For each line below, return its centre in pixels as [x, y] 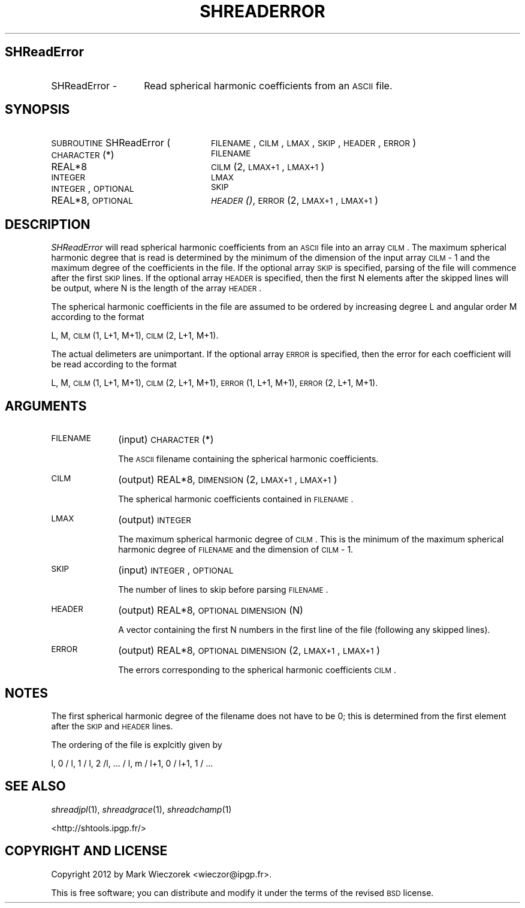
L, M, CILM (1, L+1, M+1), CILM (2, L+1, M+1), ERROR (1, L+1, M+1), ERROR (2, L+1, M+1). [215, 383]
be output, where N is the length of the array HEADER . [156, 288]
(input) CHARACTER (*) [166, 440]
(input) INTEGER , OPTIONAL [176, 570]
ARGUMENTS [46, 406]
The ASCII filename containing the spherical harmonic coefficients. [248, 459]
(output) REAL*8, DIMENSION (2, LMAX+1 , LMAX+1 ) [228, 480]
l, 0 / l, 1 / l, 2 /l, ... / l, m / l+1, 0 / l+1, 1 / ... [132, 763]
